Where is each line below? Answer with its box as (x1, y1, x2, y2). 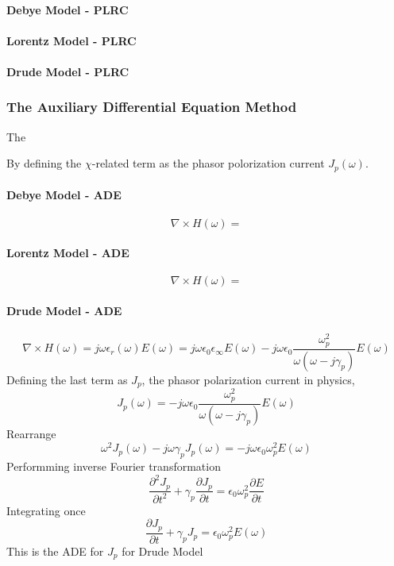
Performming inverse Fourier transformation (6, 457, 221, 474)
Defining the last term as (6, 371, 128, 387)
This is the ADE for (6, 542, 104, 559)
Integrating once (6, 502, 86, 518)
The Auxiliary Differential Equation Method (6, 97, 297, 117)
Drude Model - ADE (6, 302, 122, 319)
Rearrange (6, 425, 56, 442)
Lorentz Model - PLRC (6, 32, 137, 48)
